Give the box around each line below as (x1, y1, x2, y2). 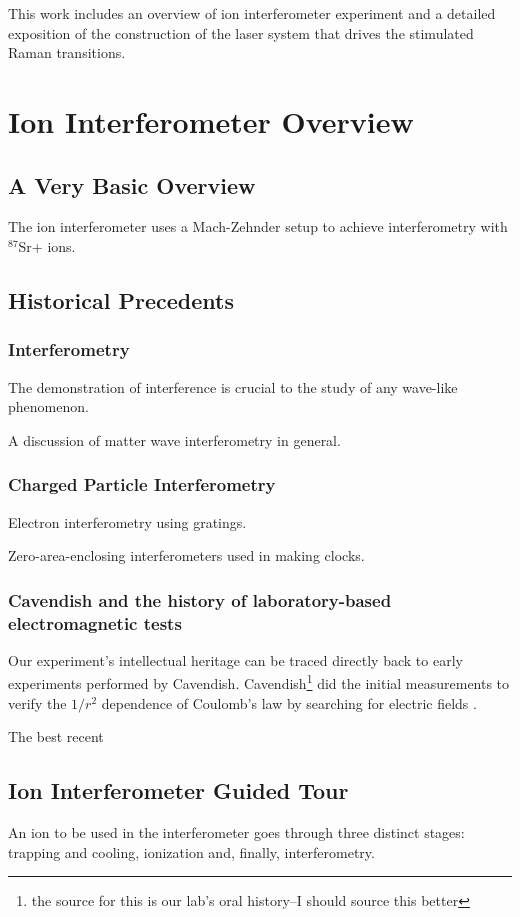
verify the (8, 692, 67, 713)
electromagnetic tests (8, 610, 182, 635)
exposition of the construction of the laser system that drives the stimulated (8, 22, 474, 43)
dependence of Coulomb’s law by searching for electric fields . (101, 692, 477, 713)
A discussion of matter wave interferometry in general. (8, 429, 341, 450)
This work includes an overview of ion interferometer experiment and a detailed (8, 3, 496, 23)
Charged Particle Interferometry (8, 472, 276, 497)
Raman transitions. (8, 42, 126, 63)
